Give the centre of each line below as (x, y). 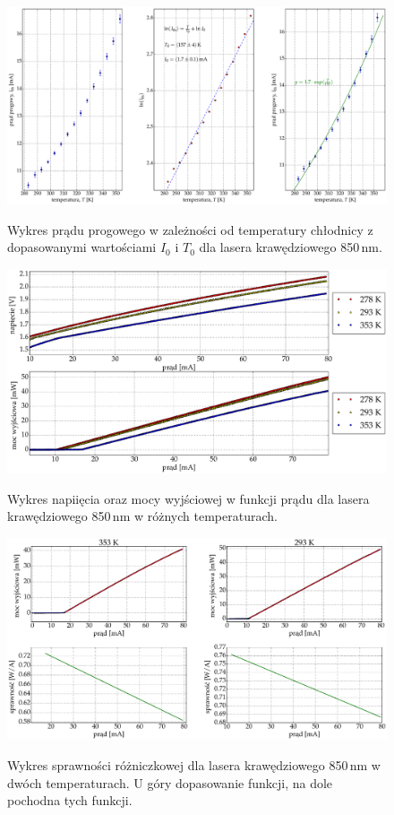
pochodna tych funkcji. (70, 800)
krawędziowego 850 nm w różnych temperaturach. (142, 516)
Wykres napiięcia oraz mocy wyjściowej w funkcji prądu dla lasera (188, 498)
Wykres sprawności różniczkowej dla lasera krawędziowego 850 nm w (194, 765)
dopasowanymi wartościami (82, 247)
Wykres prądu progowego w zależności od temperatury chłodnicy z (190, 229)
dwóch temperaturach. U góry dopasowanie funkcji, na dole (170, 782)
